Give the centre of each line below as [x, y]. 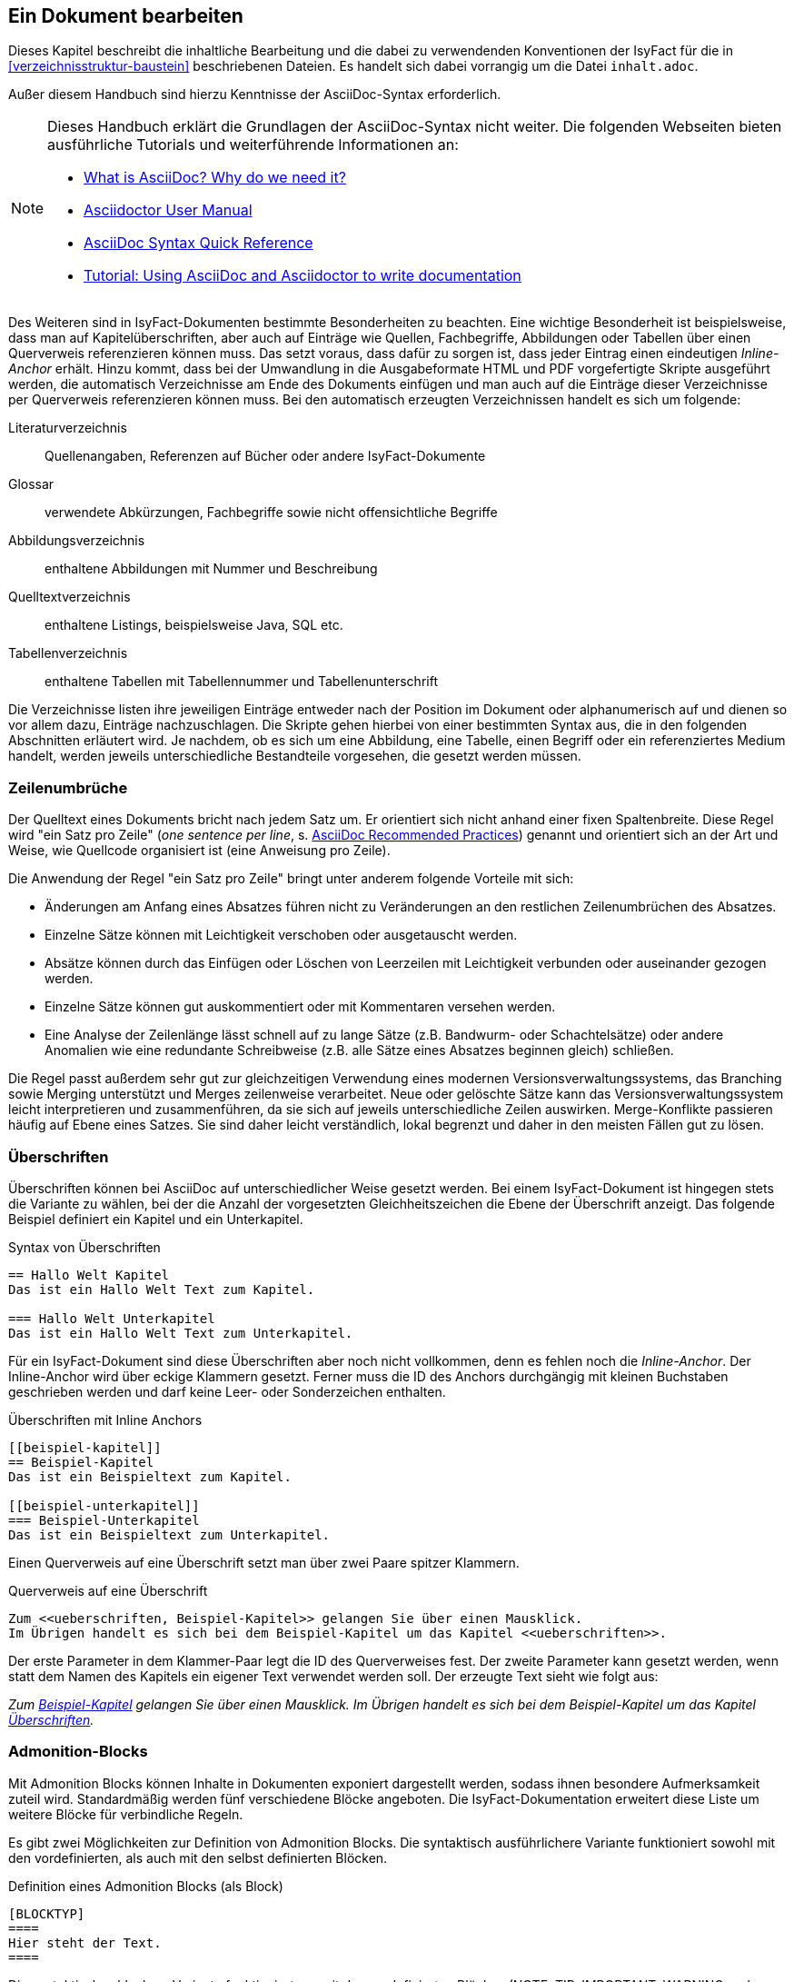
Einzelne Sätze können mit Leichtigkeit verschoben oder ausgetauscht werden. [281, 935]
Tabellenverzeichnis [68, 653]
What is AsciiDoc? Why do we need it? [215, 178]
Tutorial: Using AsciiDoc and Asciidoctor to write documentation [303, 276]
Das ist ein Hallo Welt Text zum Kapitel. [162, 1289]
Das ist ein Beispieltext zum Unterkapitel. [169, 1534]
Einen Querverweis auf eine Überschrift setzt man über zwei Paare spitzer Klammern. [264, 1562]
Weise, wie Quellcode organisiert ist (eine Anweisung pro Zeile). [199, 851]
